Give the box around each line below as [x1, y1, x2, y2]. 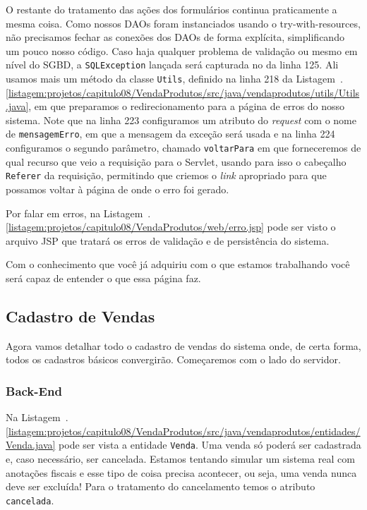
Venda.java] [6, 437, 56, 452]
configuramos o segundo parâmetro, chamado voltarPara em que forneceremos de [6, 140, 361, 155]
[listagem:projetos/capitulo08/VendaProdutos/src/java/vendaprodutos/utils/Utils [6, 85, 360, 99]
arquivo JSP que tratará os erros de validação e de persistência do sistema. [6, 233, 330, 248]
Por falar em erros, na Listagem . [6, 205, 151, 220]
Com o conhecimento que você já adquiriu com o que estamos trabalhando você [6, 257, 350, 272]
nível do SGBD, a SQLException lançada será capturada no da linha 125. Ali [6, 57, 339, 72]
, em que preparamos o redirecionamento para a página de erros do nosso [28, 99, 345, 114]
